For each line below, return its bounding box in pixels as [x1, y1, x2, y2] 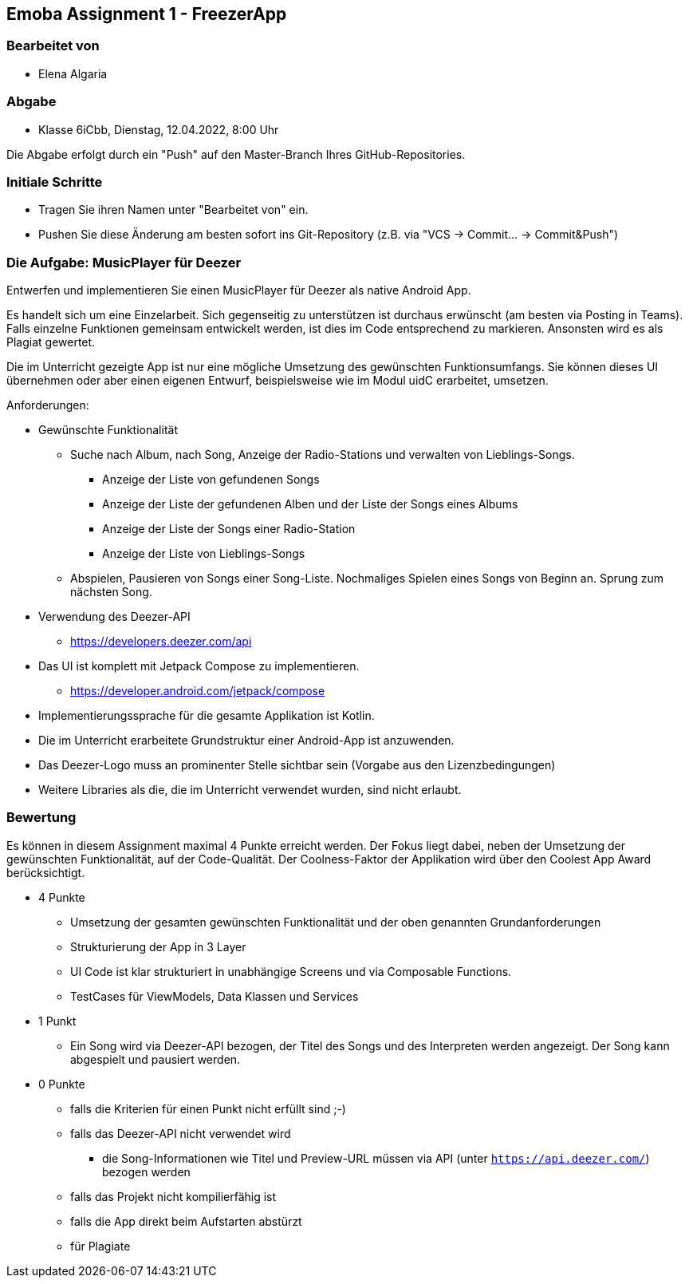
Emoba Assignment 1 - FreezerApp [6, 4, 287, 24]
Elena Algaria [38, 66, 108, 81]
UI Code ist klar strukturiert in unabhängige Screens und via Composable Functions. [70, 964, 512, 978]
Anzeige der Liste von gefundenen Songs [102, 472, 320, 487]
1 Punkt [38, 1013, 77, 1028]
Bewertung [6, 809, 77, 826]
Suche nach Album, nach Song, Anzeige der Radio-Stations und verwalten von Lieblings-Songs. [70, 448, 575, 462]
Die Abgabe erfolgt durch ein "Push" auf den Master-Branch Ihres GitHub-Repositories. [6, 147, 466, 161]
